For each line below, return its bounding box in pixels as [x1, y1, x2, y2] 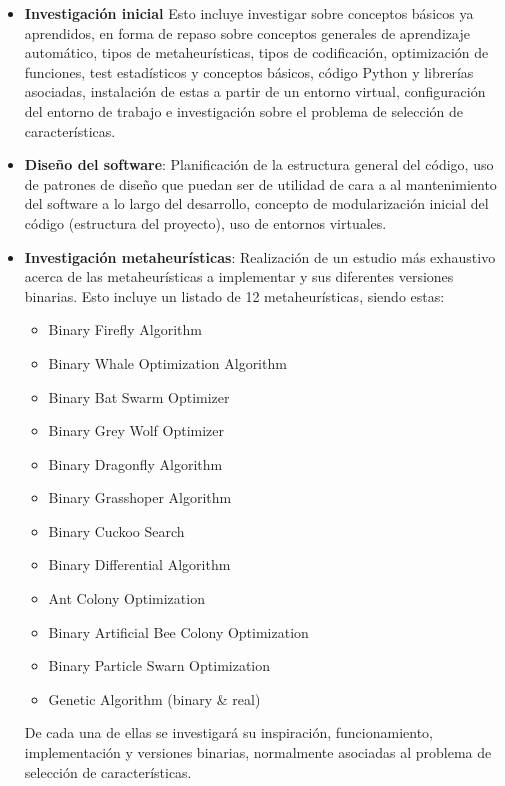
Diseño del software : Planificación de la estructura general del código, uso [24, 154, 494, 175]
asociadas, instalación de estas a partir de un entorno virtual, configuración [24, 81, 486, 102]
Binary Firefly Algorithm [48, 319, 202, 340]
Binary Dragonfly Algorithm [48, 453, 223, 474]
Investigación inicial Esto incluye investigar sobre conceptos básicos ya [24, 3, 474, 23]
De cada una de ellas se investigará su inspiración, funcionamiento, [24, 722, 434, 743]
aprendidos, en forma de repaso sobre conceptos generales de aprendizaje [24, 22, 470, 43]
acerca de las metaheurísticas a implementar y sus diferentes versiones [24, 266, 454, 287]
